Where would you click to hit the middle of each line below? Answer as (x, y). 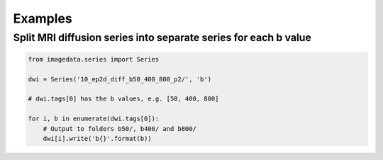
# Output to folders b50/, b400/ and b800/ (120, 128)
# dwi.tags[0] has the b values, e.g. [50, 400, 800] (123, 99)
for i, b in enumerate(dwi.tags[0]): (94, 119)
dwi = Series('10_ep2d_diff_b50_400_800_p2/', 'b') (120, 79)
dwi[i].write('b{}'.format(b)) (97, 138)
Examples (43, 18)
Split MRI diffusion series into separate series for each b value (162, 38)
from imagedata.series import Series (94, 59)
